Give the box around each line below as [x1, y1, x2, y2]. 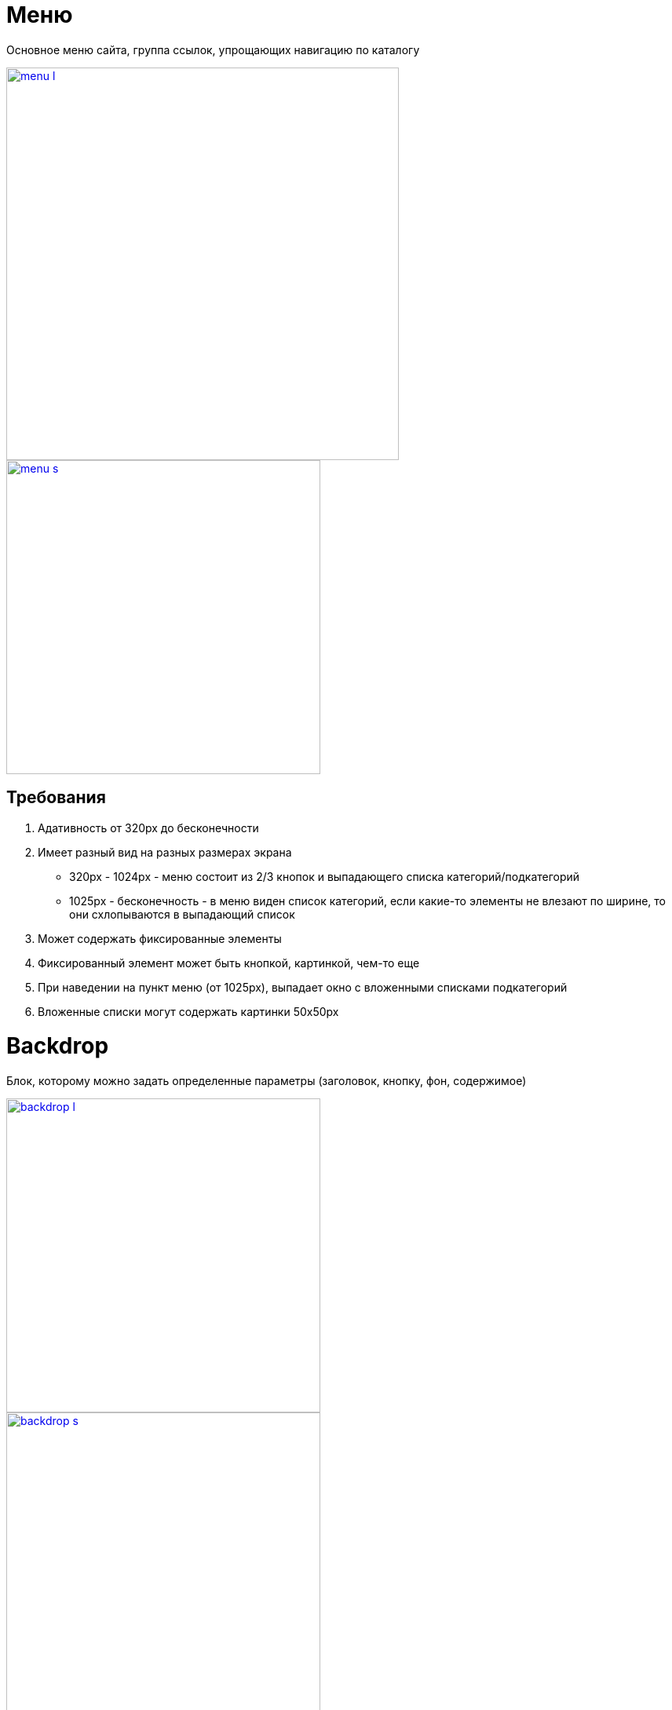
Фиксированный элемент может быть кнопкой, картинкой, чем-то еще [38, 955, 420, 970]
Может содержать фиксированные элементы [38, 931, 282, 945]
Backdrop [6, 1032, 109, 1060]
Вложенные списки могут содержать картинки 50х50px [38, 1004, 339, 1018]
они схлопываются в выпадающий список [69, 907, 295, 921]
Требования [6, 787, 106, 808]
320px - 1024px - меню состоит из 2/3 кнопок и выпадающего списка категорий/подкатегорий [69, 869, 580, 883]
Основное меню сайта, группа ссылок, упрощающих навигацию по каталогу [6, 42, 420, 57]
